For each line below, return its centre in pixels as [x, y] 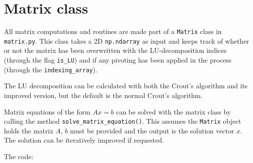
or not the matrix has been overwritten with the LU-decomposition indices [115, 50]
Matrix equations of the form [47, 111]
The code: [19, 156]
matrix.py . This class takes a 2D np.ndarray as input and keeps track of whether [126, 41]
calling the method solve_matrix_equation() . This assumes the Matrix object [123, 121]
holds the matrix [29, 130]
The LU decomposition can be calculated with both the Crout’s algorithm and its [126, 86]
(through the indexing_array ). [51, 69]
